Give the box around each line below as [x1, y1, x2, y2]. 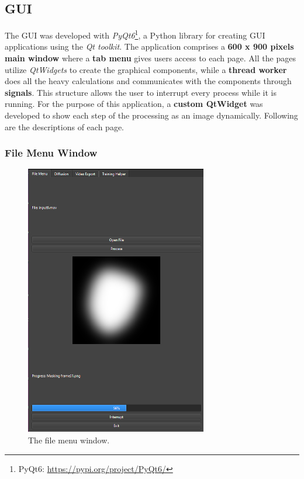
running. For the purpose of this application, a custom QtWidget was [5, 98, 263, 110]
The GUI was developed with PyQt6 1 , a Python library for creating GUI [5, 27, 265, 41]
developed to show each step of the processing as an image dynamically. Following [5, 109, 298, 122]
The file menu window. [28, 434, 110, 446]
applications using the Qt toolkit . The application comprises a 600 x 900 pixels [5, 40, 294, 53]
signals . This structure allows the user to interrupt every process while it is [5, 86, 277, 98]
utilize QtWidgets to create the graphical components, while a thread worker [5, 63, 287, 75]
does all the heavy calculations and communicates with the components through [5, 75, 292, 87]
